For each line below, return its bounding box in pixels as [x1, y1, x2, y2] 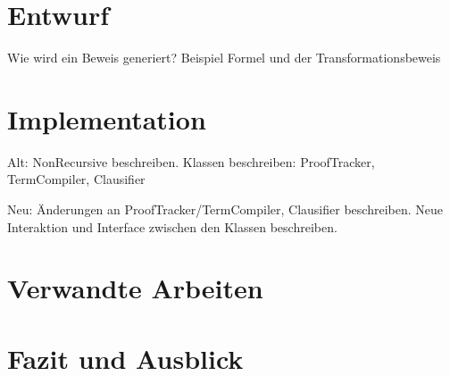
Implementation [7, 100, 206, 137]
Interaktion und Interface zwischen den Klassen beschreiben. [7, 217, 337, 236]
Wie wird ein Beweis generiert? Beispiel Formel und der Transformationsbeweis [7, 48, 441, 67]
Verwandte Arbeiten [7, 270, 263, 306]
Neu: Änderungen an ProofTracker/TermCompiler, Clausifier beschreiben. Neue [7, 200, 443, 219]
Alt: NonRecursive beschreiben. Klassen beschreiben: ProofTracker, [7, 152, 375, 171]
